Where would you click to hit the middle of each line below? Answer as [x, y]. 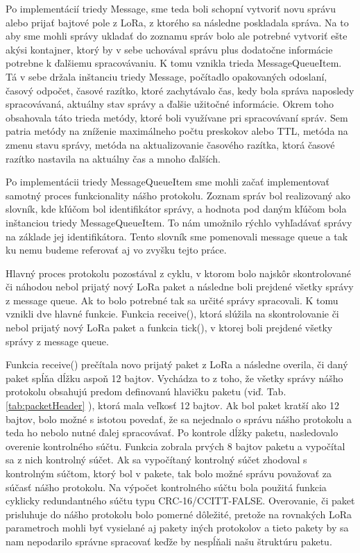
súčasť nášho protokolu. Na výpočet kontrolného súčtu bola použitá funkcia [166, 487]
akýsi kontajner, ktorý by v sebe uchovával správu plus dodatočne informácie [169, 49]
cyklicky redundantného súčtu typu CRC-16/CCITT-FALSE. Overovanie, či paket [180, 501]
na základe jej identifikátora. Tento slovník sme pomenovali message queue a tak [177, 236]
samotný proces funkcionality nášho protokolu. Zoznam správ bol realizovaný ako [178, 195]
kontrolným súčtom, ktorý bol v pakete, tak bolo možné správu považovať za [169, 473]
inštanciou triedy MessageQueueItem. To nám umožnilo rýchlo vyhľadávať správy [179, 222]
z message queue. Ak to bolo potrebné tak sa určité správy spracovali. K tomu [172, 300]
